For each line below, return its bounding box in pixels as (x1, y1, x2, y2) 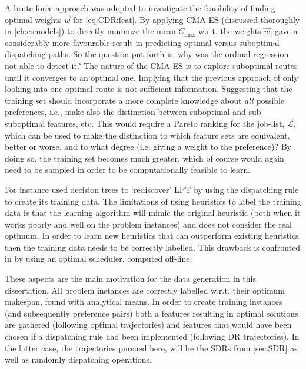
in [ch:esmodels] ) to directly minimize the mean (5, 25, 176, 37)
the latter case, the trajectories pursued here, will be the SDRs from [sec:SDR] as (5, 341, 298, 354)
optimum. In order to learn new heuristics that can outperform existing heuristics (5, 229, 299, 242)
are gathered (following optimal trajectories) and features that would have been (5, 318, 292, 331)
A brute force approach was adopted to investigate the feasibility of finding (5, 2, 275, 14)
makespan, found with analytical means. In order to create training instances (5, 295, 282, 308)
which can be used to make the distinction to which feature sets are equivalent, (5, 129, 290, 141)
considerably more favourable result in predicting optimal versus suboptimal (5, 36, 280, 48)
